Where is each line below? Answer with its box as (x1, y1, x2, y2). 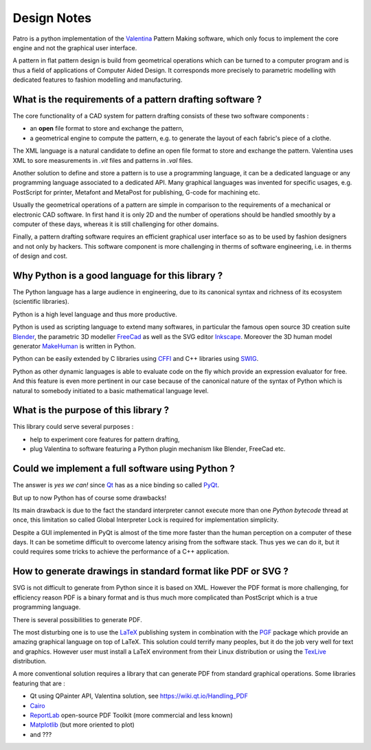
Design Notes (12, 10, 92, 25)
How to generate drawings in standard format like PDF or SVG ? (12, 566, 289, 577)
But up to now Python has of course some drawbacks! (12, 494, 167, 502)
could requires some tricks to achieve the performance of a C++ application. (12, 547, 229, 556)
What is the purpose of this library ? (12, 404, 170, 416)
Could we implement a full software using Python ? (12, 463, 235, 474)
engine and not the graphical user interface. (12, 43, 137, 52)
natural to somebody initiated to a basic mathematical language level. (12, 386, 209, 395)
